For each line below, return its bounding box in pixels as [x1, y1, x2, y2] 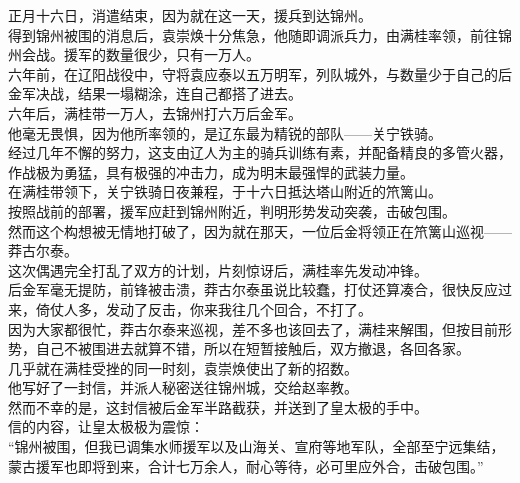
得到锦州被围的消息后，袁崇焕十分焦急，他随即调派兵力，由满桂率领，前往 [8, 24, 498, 45]
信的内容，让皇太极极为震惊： [8, 416, 204, 437]
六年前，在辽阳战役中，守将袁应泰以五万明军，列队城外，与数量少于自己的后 [8, 63, 512, 84]
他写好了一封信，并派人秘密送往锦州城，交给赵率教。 [8, 377, 358, 398]
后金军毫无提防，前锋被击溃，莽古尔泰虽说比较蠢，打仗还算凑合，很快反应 [8, 279, 498, 300]
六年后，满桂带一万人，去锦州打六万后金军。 [8, 102, 302, 123]
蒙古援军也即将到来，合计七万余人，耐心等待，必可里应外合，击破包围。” [8, 455, 484, 476]
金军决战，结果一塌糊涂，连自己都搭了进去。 [8, 83, 302, 104]
